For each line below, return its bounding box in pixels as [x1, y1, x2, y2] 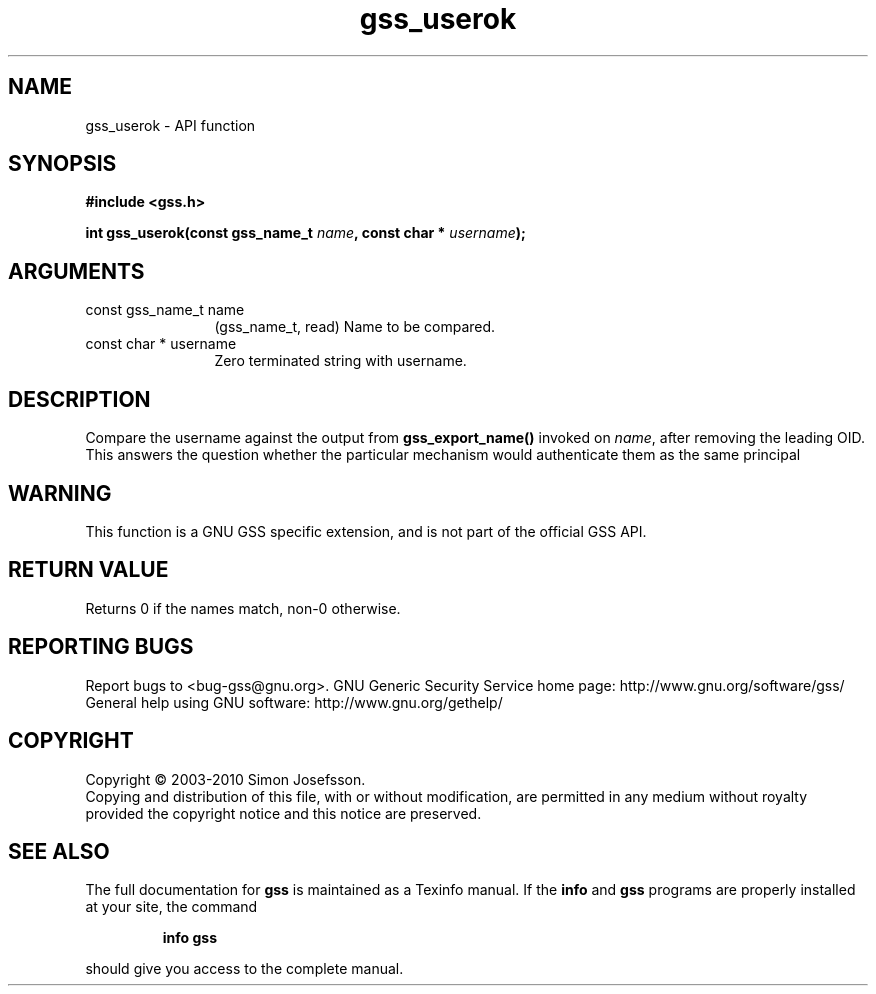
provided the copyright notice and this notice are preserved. [85, 804, 482, 822]
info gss [162, 929, 218, 947]
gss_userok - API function [85, 116, 256, 134]
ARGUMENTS [8, 258, 145, 284]
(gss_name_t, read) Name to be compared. [214, 318, 496, 336]
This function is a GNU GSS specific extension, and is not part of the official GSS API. [85, 522, 647, 540]
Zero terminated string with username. [214, 352, 467, 370]
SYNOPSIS [8, 151, 117, 177]
